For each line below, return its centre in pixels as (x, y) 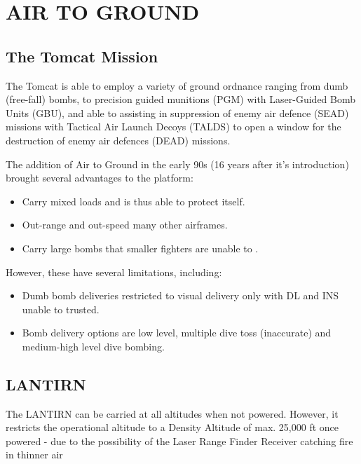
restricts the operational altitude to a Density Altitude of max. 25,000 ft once (172, 427)
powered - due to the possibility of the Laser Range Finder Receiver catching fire (179, 441)
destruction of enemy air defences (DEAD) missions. (118, 140)
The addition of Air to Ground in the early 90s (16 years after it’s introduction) (177, 164)
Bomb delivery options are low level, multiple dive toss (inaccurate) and (177, 333)
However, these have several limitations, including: (114, 272)
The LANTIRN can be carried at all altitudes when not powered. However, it (172, 413)
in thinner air (34, 455)
